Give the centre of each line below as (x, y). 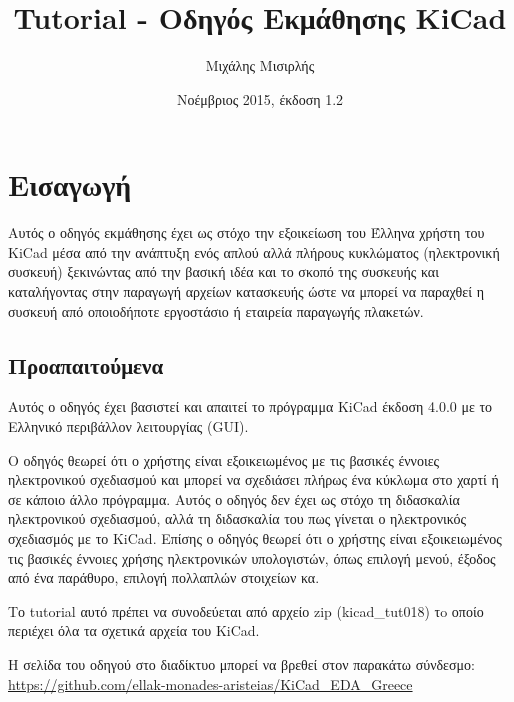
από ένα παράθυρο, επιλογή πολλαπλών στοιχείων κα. (164, 577)
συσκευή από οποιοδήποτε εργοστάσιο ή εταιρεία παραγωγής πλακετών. (216, 310)
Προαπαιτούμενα (86, 364)
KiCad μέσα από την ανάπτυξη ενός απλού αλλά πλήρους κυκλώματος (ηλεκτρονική (254, 251)
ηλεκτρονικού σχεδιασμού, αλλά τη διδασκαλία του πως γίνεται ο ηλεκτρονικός (237, 518)
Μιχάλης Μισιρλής (260, 65)
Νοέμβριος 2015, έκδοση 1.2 (260, 98)
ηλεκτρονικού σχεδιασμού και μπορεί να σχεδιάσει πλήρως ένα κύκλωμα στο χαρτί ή (253, 479)
